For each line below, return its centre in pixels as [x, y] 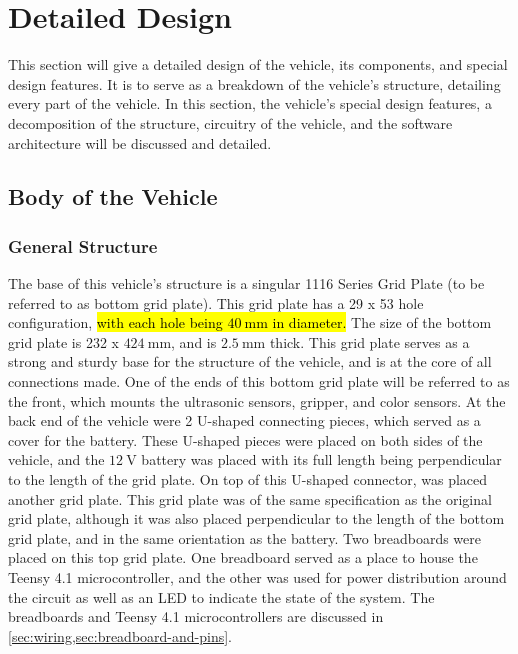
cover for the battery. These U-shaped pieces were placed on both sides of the [245, 439]
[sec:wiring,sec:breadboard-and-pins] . [120, 635]
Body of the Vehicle [113, 196]
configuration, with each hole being [115, 322]
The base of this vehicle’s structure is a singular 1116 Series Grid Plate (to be [246, 283]
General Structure [83, 245]
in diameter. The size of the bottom [382, 322]
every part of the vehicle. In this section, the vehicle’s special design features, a [250, 103]
